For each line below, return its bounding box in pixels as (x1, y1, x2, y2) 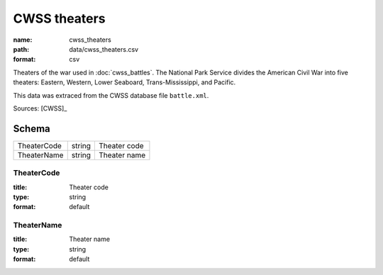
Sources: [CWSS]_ (13, 103, 67, 113)
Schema (13, 123, 51, 135)
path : (13, 45, 30, 53)
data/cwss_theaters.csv (69, 45, 138, 53)
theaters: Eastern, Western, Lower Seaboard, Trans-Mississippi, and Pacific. (13, 78, 236, 86)
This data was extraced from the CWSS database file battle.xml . (13, 91, 209, 99)
